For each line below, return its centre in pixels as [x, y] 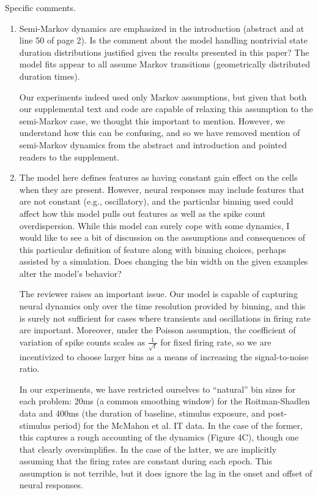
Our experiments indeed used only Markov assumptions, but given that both [163, 96]
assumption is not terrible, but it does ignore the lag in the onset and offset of [166, 473]
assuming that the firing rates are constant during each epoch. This [146, 461]
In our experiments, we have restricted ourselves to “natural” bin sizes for [157, 389]
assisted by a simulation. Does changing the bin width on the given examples [164, 261]
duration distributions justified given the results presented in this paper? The [164, 52]
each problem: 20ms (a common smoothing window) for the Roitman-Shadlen [165, 401]
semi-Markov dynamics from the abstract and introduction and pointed [153, 144]
